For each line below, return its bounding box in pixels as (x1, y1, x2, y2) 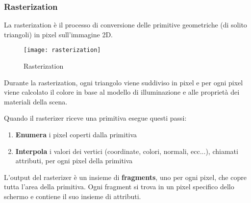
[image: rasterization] (24, 47, 101, 54)
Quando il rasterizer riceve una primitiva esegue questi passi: (4, 113, 187, 123)
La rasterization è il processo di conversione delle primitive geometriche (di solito (4, 20, 247, 30)
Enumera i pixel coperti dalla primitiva (15, 129, 137, 140)
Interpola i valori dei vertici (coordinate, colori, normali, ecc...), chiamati (15, 146, 238, 156)
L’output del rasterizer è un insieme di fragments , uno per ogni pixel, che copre (4, 172, 247, 182)
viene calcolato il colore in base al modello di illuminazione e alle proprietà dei (4, 87, 240, 97)
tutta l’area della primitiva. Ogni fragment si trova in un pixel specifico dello (4, 181, 234, 192)
